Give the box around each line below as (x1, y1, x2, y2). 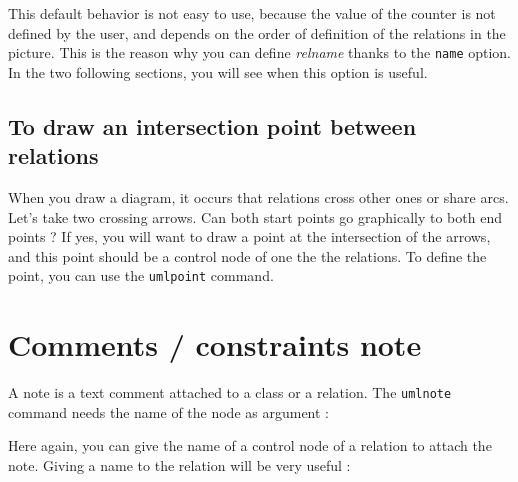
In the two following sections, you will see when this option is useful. (8, 61, 428, 82)
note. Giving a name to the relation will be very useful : (8, 455, 351, 476)
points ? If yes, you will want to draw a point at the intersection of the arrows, (8, 226, 491, 247)
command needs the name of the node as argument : (8, 401, 329, 422)
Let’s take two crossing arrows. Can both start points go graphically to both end (8, 206, 502, 227)
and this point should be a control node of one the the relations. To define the (8, 245, 487, 266)
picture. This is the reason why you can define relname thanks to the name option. (8, 42, 512, 63)
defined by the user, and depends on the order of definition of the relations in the (8, 22, 506, 43)
